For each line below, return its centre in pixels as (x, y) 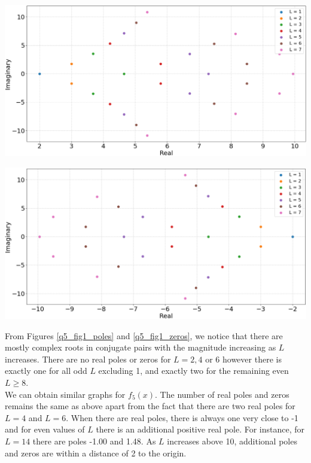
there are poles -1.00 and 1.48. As (94, 441)
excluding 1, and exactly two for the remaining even (193, 371)
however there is (252, 359)
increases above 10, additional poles (232, 441)
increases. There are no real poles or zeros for (88, 359)
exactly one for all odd (46, 371)
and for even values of (45, 429)
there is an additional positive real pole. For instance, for (200, 429)
